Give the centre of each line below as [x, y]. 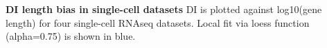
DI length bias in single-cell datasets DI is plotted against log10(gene [164, 9]
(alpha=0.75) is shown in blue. [71, 36]
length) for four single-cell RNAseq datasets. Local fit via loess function [158, 22]
